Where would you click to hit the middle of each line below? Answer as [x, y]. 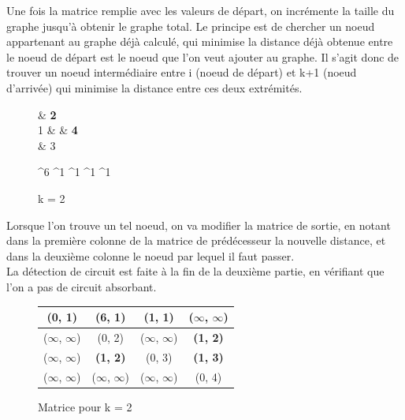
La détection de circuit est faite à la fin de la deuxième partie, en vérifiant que [195, 271]
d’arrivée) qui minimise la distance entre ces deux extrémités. [154, 87]
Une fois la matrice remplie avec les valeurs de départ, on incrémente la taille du [201, 10]
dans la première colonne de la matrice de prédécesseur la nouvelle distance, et [196, 240]
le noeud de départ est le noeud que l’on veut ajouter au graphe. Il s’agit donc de [203, 56]
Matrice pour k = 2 [85, 406]
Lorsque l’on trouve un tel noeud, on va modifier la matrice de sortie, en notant [199, 225]
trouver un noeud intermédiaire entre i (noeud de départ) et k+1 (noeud [182, 72]
